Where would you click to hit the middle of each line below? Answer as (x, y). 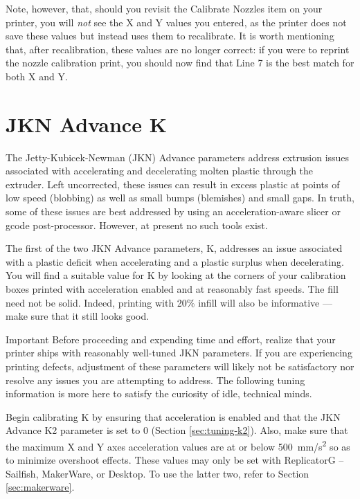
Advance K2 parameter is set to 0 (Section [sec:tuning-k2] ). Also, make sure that (177, 430)
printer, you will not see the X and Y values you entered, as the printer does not (176, 22)
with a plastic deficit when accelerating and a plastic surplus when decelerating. (175, 261)
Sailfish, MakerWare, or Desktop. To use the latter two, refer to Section (157, 473)
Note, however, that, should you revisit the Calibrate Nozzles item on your (164, 8)
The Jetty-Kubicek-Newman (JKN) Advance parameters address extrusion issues (178, 157)
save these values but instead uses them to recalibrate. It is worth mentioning (170, 36)
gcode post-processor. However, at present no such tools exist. (137, 225)
